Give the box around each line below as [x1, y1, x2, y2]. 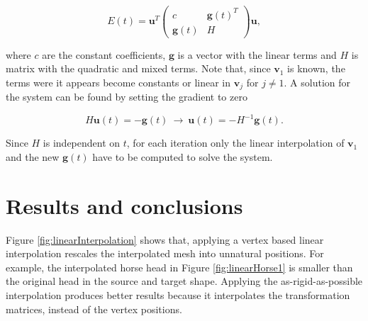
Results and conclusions [6, 191, 243, 220]
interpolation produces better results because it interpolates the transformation [6, 288, 350, 303]
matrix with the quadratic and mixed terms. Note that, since [6, 61, 271, 76]
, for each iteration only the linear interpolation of [126, 135, 345, 150]
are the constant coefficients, [42, 47, 166, 62]
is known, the [287, 61, 345, 76]
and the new [6, 149, 60, 164]
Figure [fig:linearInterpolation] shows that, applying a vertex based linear [6, 232, 324, 247]
